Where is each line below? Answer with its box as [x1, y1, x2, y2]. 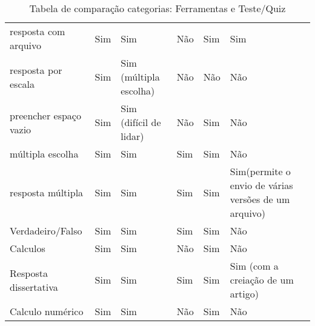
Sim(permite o [230, 164, 291, 178]
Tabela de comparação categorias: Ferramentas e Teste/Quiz [29, 1, 286, 15]
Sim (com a [230, 259, 279, 273]
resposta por [10, 62, 62, 77]
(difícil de [121, 115, 161, 129]
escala [10, 76, 35, 91]
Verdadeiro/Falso [10, 224, 82, 238]
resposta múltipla [10, 185, 84, 199]
